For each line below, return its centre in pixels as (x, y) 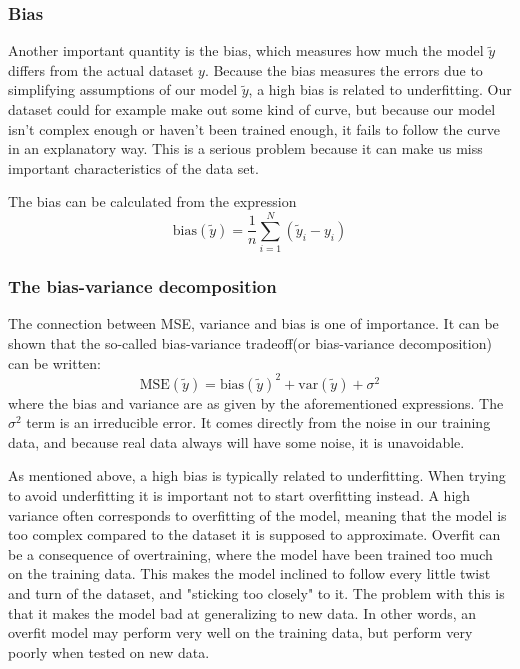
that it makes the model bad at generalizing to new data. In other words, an (242, 612)
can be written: (54, 362)
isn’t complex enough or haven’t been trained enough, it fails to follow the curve (254, 128)
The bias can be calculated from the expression (152, 201)
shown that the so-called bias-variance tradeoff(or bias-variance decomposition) (250, 342)
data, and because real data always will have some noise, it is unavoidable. (236, 441)
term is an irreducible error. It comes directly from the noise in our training (258, 422)
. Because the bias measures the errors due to (343, 69)
